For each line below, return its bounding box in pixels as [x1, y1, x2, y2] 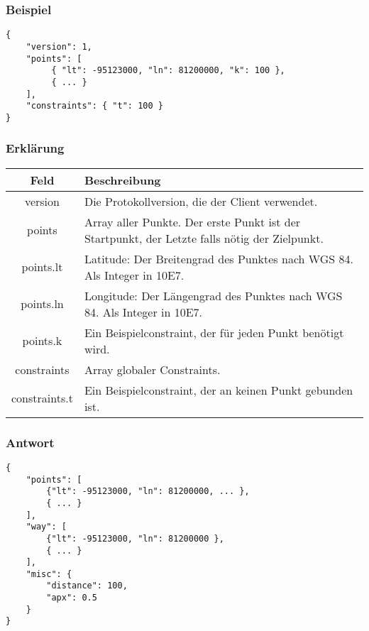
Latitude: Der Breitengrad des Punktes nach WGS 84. [84, 250, 354, 267]
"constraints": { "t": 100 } [26, 101, 163, 111]
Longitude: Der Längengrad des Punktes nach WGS [84, 287, 343, 304]
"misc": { [26, 569, 72, 579]
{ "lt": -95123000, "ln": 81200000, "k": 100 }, [51, 65, 285, 76]
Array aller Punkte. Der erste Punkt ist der [84, 213, 301, 230]
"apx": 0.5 [46, 593, 97, 603]
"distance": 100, [46, 581, 128, 591]
